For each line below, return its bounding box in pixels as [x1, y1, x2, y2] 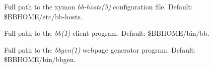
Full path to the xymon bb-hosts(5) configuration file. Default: [4, 1, 193, 11]
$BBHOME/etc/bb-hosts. [4, 11, 82, 21]
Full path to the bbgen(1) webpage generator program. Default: [4, 44, 196, 55]
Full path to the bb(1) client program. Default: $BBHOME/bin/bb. [4, 28, 210, 38]
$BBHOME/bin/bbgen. [4, 54, 76, 65]
